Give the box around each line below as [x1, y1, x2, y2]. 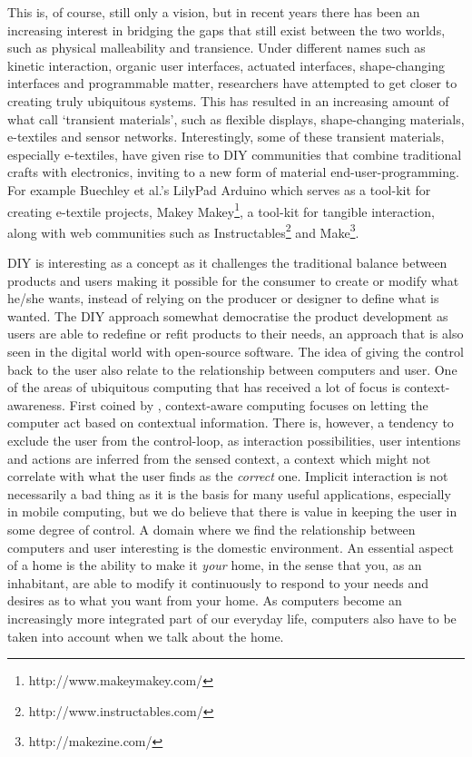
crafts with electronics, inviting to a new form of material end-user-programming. [7, 162, 459, 182]
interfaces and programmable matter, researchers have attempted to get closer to [7, 74, 457, 93]
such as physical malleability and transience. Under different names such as [7, 38, 426, 57]
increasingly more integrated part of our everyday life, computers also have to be [7, 608, 457, 627]
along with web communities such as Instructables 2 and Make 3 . [7, 220, 359, 241]
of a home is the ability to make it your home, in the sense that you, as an [7, 555, 422, 575]
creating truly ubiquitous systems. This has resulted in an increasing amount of [7, 91, 449, 110]
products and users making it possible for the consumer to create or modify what [7, 270, 459, 290]
